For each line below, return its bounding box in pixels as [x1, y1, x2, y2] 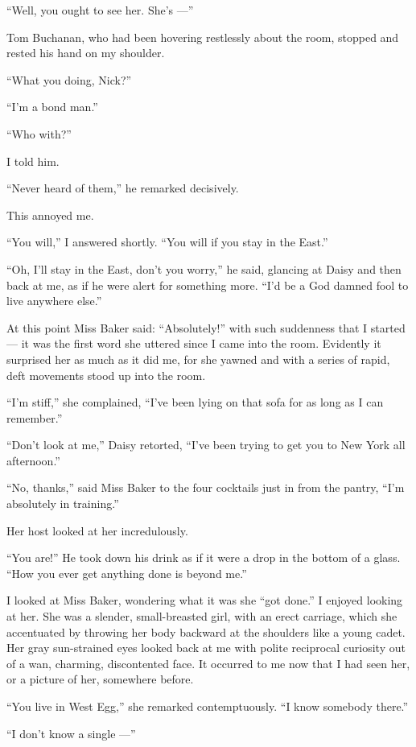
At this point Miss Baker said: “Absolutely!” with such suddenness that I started [6, 319, 406, 336]
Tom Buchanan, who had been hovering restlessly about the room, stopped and [6, 28, 399, 45]
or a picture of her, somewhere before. [6, 671, 194, 687]
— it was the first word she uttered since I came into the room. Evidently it [6, 335, 381, 352]
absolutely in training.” [6, 495, 119, 512]
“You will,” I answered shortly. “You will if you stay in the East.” [6, 233, 328, 250]
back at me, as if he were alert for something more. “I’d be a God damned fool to [6, 276, 409, 293]
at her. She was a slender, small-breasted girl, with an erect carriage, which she [6, 608, 397, 625]
